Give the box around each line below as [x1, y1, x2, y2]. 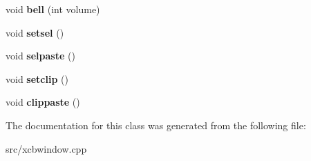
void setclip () [6, 71, 68, 86]
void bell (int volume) [6, 2, 100, 16]
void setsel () [6, 25, 64, 39]
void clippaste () [6, 95, 80, 109]
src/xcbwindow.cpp [6, 141, 87, 155]
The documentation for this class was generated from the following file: [6, 117, 306, 132]
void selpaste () [6, 48, 75, 63]
